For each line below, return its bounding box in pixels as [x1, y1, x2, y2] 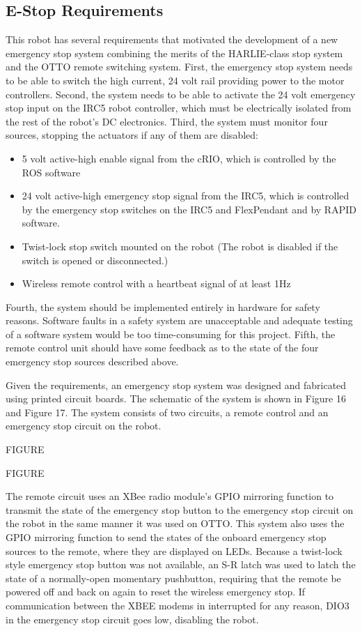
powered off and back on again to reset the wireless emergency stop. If [6, 584, 306, 599]
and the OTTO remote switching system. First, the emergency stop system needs [6, 59, 353, 74]
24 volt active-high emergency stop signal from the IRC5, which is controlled [22, 188, 349, 203]
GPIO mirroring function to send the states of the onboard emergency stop [6, 530, 326, 545]
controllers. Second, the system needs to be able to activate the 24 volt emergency [6, 86, 356, 101]
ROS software [22, 165, 81, 179]
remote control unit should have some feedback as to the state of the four [6, 340, 319, 355]
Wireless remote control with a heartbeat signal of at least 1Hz [22, 276, 291, 291]
